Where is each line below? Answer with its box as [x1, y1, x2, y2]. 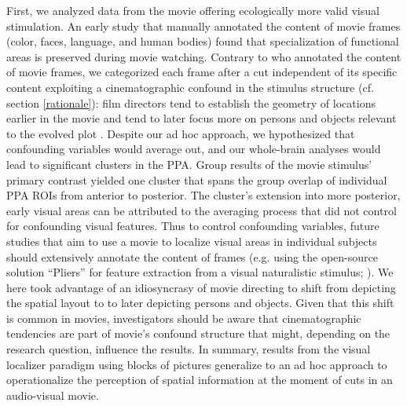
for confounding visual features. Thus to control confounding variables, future [6, 218, 379, 234]
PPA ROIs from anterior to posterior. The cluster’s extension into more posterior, [6, 187, 401, 203]
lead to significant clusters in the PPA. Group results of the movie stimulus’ [6, 155, 372, 172]
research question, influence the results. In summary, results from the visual [6, 341, 371, 357]
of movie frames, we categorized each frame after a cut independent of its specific [6, 64, 398, 80]
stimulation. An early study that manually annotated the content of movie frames [6, 17, 401, 34]
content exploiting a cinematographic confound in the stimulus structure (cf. [6, 79, 374, 95]
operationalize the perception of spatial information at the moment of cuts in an [6, 371, 393, 388]
